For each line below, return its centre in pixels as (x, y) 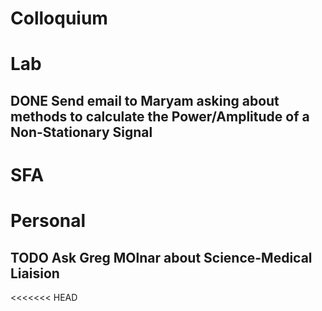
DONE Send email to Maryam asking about (145, 100)
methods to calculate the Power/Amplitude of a (160, 116)
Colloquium (59, 18)
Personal (48, 221)
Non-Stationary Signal (81, 132)
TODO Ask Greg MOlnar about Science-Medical (161, 257)
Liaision (35, 273)
